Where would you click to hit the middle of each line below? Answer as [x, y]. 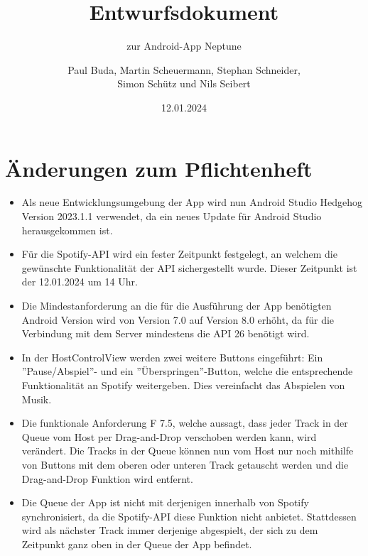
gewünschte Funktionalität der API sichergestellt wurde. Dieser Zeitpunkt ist [189, 267]
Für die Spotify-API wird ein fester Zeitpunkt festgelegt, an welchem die [179, 254]
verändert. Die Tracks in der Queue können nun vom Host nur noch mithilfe [188, 451]
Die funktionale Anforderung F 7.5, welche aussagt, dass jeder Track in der [185, 423]
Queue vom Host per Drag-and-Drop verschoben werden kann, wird [169, 436]
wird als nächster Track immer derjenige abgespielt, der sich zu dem [170, 530]
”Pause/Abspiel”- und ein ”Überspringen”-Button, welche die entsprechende [187, 371]
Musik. [37, 399]
